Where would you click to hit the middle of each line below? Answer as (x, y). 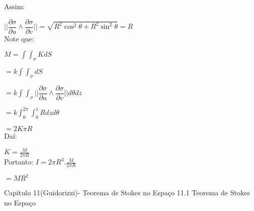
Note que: (19, 38)
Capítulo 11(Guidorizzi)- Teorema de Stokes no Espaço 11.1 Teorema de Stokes (127, 193)
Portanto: (19, 162)
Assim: (14, 6)
